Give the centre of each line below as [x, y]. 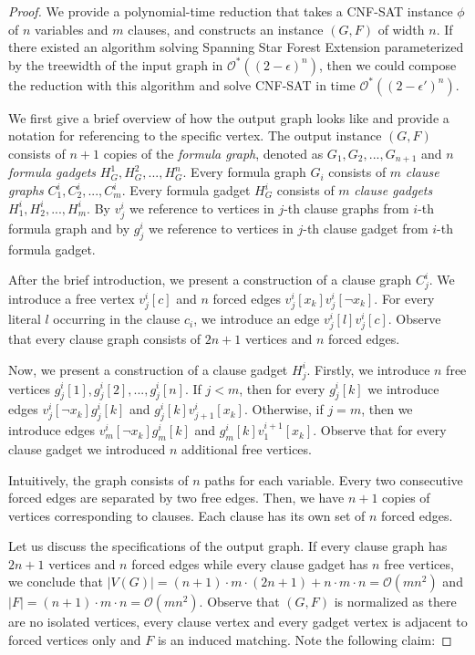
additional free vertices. [247, 448]
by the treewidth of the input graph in [116, 64]
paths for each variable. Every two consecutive [334, 479]
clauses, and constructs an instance [226, 29]
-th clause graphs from [346, 208]
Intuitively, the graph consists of [98, 479]
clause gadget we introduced [87, 448]
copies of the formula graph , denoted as [213, 153]
